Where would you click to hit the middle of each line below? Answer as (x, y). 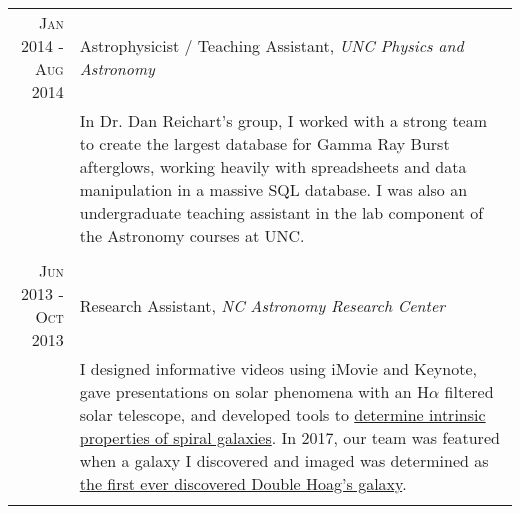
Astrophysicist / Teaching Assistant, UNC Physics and (271, 45)
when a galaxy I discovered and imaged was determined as (284, 460)
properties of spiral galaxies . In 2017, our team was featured (289, 437)
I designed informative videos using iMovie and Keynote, (278, 368)
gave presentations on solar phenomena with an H (254, 391)
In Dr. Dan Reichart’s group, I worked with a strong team (283, 120)
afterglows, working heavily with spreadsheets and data (273, 166)
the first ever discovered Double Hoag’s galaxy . (243, 483)
